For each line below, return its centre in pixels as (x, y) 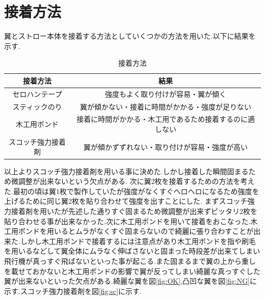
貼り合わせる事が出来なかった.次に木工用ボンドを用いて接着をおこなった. (127, 221)
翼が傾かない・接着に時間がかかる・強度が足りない (166, 106)
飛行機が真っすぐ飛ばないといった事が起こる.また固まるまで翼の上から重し (130, 261)
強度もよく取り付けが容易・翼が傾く (166, 93)
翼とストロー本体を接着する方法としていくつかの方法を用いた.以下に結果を (130, 36)
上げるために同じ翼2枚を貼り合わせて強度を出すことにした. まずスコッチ (126, 201)
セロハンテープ (37, 93)
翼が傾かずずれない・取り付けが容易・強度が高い (166, 146)
